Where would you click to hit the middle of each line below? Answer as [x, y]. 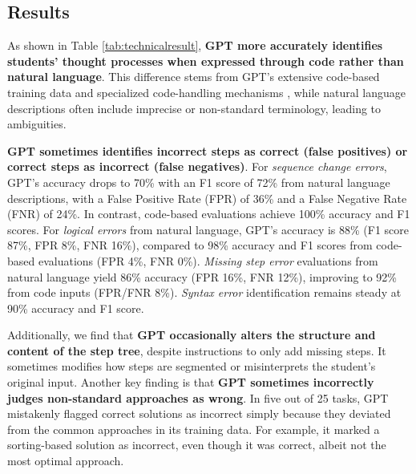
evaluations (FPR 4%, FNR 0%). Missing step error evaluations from [208, 260]
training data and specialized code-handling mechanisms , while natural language [206, 92]
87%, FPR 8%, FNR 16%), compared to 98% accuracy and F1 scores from [190, 245]
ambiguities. [37, 124]
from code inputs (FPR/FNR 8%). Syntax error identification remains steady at [204, 292]
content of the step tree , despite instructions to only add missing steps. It [197, 350]
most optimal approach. [66, 461]
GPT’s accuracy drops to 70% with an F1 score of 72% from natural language [199, 182]
